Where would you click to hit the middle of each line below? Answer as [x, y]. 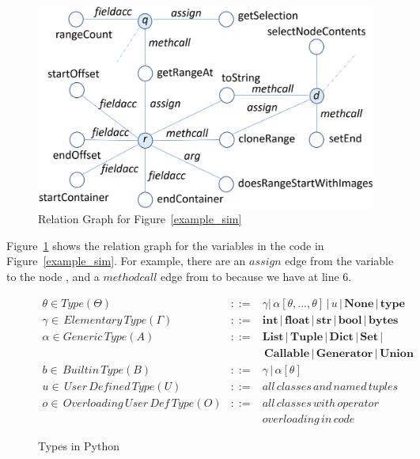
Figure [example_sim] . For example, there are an [126, 261]
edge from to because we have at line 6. [256, 277]
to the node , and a [53, 277]
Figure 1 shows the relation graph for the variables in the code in [165, 245]
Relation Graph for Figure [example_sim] [140, 219]
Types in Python [79, 445]
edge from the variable [339, 261]
